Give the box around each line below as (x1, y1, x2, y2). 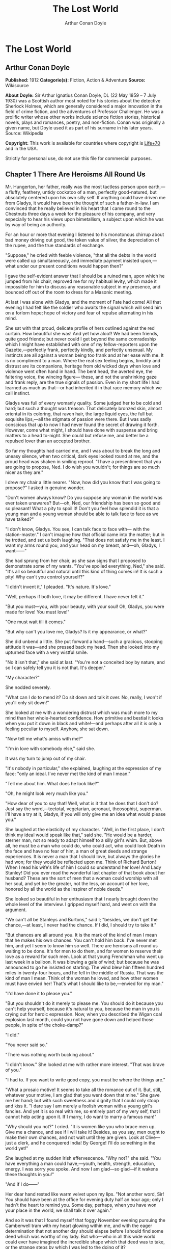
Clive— (145, 1134, 160, 1140)
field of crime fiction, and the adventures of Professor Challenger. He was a (5, 108, 164, 115)
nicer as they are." (5, 469, 44, 475)
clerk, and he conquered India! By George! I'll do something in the (17, 1139, 156, 1146)
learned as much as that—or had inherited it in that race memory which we (5, 384, 162, 390)
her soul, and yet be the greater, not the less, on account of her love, (5, 880, 149, 887)
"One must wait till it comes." (5, 619, 66, 625)
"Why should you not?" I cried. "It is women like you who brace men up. (5, 1123, 156, 1129)
